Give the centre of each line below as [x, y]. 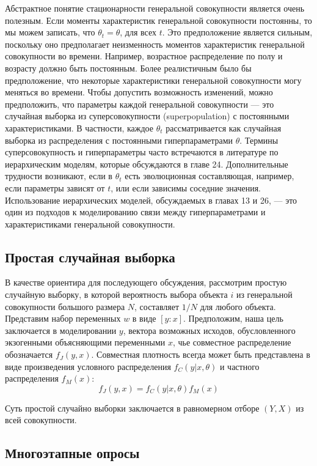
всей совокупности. [41, 420]
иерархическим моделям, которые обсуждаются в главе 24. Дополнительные [147, 164]
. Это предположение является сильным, [237, 32]
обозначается [29, 354]
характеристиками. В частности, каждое [79, 128]
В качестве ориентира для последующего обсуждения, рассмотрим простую [146, 282]
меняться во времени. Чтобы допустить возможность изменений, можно [139, 92]
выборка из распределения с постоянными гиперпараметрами [119, 140]
